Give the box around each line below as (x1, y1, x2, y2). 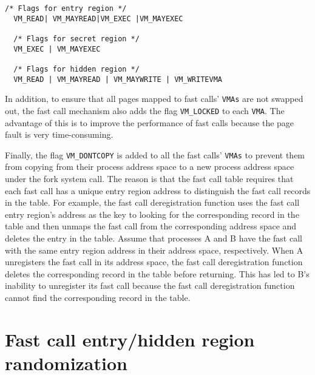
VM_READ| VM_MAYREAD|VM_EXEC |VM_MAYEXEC (13, 14, 183, 23)
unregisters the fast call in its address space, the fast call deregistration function (5, 255, 303, 268)
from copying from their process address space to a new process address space (5, 160, 294, 173)
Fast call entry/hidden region (5, 326, 255, 351)
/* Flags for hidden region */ (13, 64, 140, 73)
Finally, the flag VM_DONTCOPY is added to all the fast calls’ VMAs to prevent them (5, 148, 305, 161)
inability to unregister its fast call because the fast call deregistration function (5, 279, 295, 292)
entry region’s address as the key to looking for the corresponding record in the (5, 208, 299, 220)
